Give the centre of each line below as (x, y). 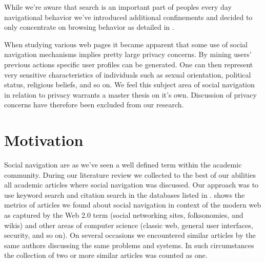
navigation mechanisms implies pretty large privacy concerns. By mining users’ (128, 54)
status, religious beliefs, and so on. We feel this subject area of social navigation (129, 85)
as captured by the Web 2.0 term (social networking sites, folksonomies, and (124, 215)
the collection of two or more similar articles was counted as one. (106, 255)
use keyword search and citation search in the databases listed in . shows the (125, 194)
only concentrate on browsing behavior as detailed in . (89, 27)
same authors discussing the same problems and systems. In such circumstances (129, 245)
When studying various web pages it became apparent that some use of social (126, 44)
